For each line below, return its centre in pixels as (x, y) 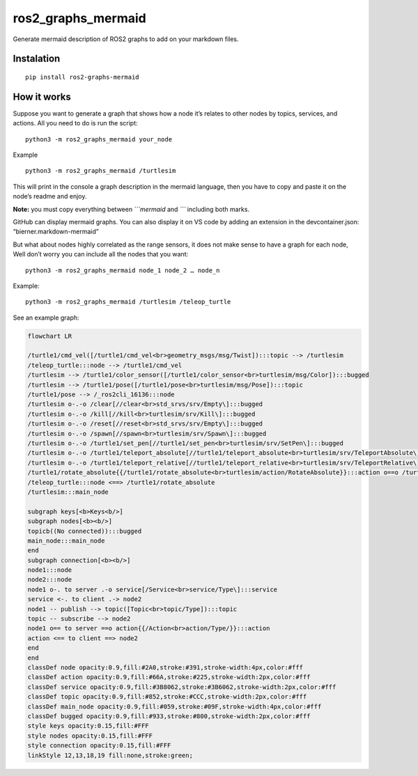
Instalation (37, 59)
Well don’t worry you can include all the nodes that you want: (101, 254)
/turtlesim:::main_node (68, 492)
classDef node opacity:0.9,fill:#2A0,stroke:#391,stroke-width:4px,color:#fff (165, 667)
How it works (42, 96)
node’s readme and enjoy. (50, 196)
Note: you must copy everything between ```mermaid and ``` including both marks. (131, 209)
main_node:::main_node (66, 541)
